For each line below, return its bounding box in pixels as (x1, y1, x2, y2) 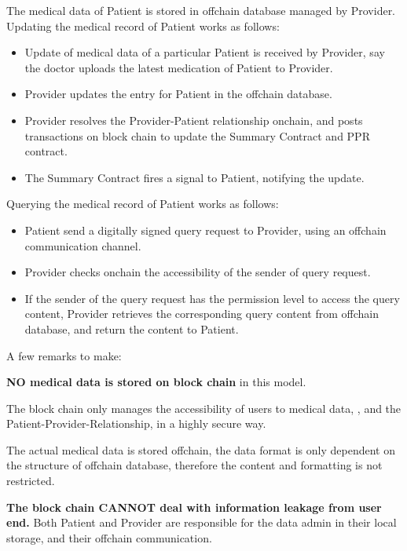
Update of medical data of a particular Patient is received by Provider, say (24, 44, 385, 60)
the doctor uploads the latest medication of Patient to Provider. (24, 59, 333, 75)
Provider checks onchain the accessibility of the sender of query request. (24, 264, 371, 280)
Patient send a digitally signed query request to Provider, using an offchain (24, 221, 387, 238)
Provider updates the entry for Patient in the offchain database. (24, 86, 332, 102)
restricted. (6, 473, 55, 489)
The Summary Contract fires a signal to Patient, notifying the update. (24, 169, 365, 185)
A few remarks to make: (6, 347, 122, 363)
